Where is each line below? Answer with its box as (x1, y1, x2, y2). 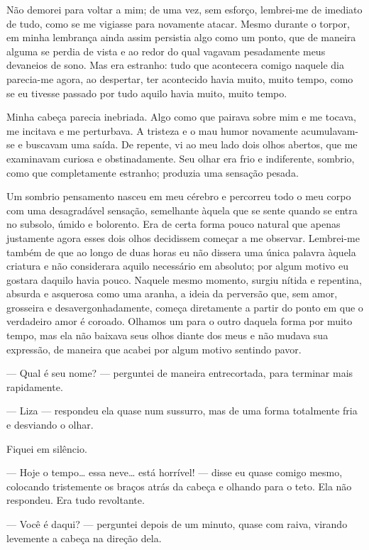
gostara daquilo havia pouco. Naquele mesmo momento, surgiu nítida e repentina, (6, 272, 362, 287)
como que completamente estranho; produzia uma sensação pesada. (6, 165, 299, 180)
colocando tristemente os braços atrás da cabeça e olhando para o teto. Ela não (6, 478, 352, 493)
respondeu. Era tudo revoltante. (6, 493, 145, 507)
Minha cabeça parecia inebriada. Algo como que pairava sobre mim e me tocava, (6, 109, 356, 124)
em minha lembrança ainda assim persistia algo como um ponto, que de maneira (6, 30, 356, 45)
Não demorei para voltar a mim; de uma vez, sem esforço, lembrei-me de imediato (6, 2, 363, 16)
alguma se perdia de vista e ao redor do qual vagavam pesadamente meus (6, 43, 326, 58)
